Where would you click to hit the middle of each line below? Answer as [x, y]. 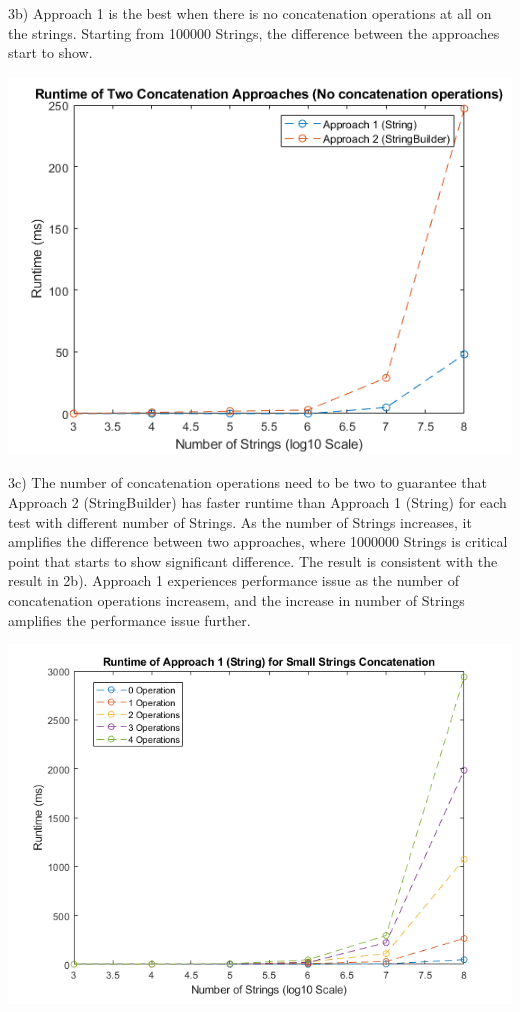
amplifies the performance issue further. [129, 619]
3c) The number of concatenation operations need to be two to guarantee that [247, 482]
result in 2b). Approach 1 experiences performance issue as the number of [233, 580]
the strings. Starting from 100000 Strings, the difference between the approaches [254, 32]
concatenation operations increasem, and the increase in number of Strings [236, 599]
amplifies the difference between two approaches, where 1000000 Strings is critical [258, 541]
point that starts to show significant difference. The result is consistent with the [253, 560]
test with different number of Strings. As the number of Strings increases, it [240, 521]
